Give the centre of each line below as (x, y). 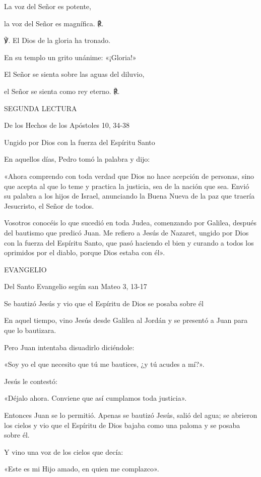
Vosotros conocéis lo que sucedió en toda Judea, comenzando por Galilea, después (130, 223)
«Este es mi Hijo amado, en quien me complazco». (82, 469)
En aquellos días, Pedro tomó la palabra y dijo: (77, 159)
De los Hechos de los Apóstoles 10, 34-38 (67, 125)
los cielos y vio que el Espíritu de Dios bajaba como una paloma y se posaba (122, 425)
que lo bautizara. (30, 330)
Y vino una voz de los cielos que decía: (64, 451)
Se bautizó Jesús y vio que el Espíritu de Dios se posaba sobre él (104, 303)
